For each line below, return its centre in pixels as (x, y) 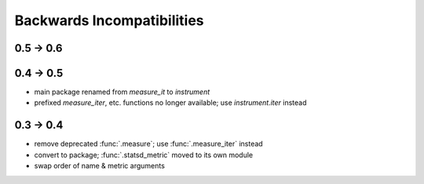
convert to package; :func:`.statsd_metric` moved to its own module (144, 155)
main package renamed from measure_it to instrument (122, 92)
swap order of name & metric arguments (99, 166)
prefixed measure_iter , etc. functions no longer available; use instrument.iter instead (170, 103)
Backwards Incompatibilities (109, 20)
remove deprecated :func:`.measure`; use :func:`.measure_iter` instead (148, 144)
